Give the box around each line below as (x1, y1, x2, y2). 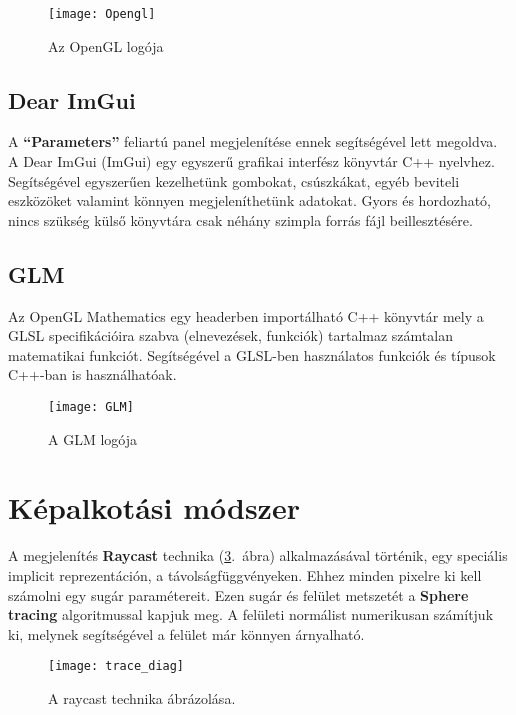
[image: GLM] (48, 400, 134, 414)
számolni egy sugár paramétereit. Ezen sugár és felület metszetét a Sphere (8, 584, 469, 605)
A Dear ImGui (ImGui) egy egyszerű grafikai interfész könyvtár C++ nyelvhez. (8, 151, 495, 172)
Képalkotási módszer (8, 487, 300, 528)
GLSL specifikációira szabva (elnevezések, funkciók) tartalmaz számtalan (8, 325, 453, 346)
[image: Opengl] (48, 7, 156, 21)
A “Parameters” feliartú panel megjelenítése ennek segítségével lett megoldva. (8, 131, 498, 152)
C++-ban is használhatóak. (8, 364, 177, 385)
